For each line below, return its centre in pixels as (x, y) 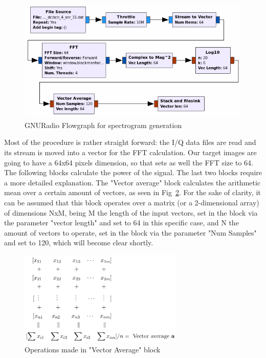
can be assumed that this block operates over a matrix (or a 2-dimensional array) (132, 202)
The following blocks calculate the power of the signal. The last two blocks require (133, 172)
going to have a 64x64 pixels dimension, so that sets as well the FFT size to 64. (129, 162)
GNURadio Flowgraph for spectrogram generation (103, 125)
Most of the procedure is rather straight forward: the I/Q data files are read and (130, 142)
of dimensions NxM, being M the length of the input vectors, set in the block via (131, 212)
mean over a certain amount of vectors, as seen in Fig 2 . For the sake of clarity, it (132, 192)
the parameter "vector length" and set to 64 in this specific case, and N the (121, 223)
